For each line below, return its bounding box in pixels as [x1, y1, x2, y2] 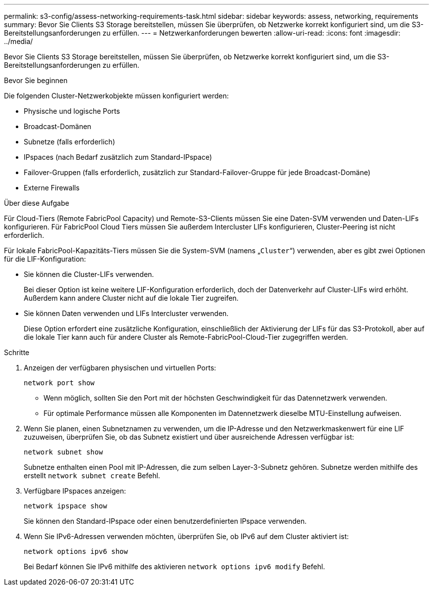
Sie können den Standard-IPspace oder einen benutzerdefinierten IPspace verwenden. [24, 517, 307, 525]
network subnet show [24, 448, 103, 456]
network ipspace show [24, 502, 107, 510]
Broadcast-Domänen [24, 122, 91, 131]
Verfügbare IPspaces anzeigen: [24, 487, 126, 495]
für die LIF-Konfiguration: [4, 255, 86, 263]
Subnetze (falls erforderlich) [24, 137, 115, 146]
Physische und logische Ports [24, 107, 120, 115]
